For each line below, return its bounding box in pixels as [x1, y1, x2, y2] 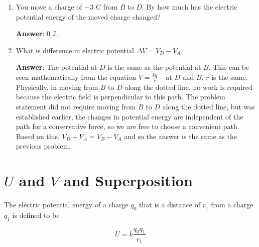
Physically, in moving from [16, 81, 98, 92]
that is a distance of [139, 199, 200, 210]
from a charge [211, 199, 253, 210]
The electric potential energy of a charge [4, 199, 128, 210]
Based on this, [16, 131, 60, 141]
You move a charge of [16, 2, 82, 12]
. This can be [208, 62, 249, 72]
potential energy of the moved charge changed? [16, 11, 161, 22]
